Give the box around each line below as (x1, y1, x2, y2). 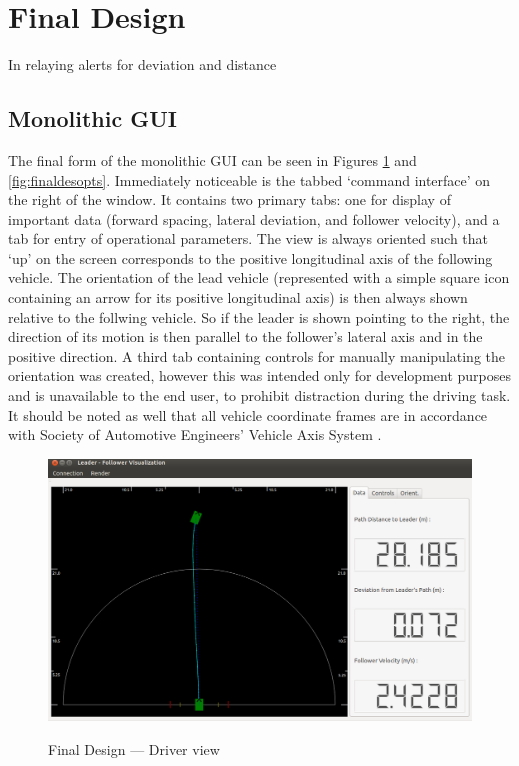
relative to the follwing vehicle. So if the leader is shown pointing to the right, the (8, 306, 510, 327)
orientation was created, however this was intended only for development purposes (8, 365, 512, 386)
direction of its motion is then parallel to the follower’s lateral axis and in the (8, 326, 483, 347)
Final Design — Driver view (48, 738, 220, 759)
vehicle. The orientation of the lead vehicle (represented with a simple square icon (8, 267, 510, 288)
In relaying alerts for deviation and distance (8, 54, 277, 75)
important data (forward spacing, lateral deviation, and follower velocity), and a (8, 208, 500, 229)
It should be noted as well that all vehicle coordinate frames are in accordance (8, 404, 488, 425)
